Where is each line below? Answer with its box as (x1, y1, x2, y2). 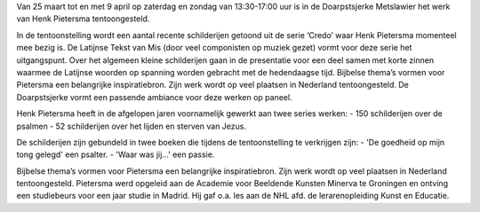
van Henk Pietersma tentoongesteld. (16, 13, 150, 24)
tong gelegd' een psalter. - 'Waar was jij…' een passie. (16, 149, 215, 160)
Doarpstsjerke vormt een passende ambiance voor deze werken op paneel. (16, 91, 292, 102)
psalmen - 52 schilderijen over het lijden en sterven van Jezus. (16, 121, 246, 131)
